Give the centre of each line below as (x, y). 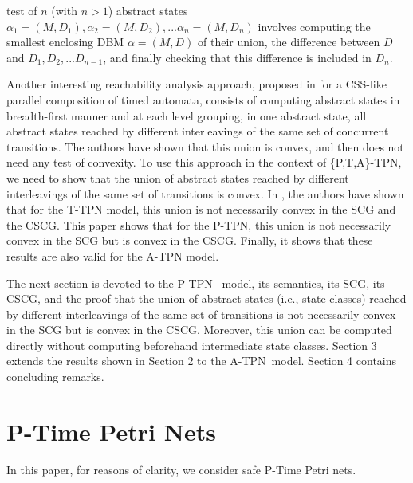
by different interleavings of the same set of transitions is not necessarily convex (201, 314)
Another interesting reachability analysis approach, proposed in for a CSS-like (197, 84)
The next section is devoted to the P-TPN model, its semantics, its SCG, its (196, 283)
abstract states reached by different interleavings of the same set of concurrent (198, 131)
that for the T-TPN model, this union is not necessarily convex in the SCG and (201, 209)
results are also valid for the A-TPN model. (113, 255)
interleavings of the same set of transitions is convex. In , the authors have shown (205, 193)
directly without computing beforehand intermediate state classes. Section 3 (192, 345)
